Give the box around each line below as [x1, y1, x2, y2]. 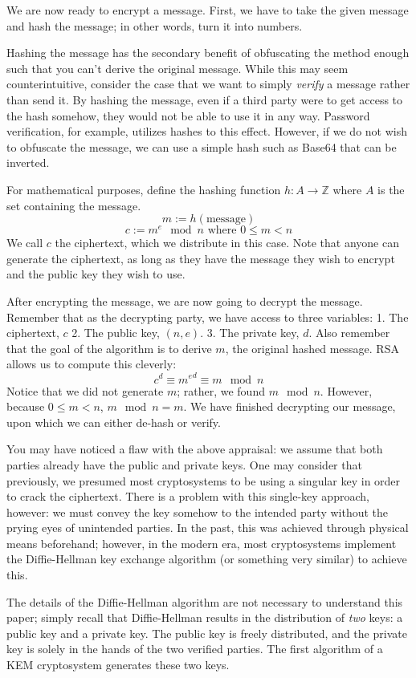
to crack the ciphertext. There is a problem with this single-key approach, [6, 488, 369, 505]
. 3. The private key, [200, 324, 300, 341]
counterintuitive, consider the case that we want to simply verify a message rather [6, 75, 410, 92]
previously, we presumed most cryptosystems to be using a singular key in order [6, 472, 401, 489]
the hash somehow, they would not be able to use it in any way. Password [6, 107, 370, 124]
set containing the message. [6, 197, 141, 213]
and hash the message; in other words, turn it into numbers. [6, 17, 303, 34]
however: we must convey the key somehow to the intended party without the [6, 503, 389, 520]
